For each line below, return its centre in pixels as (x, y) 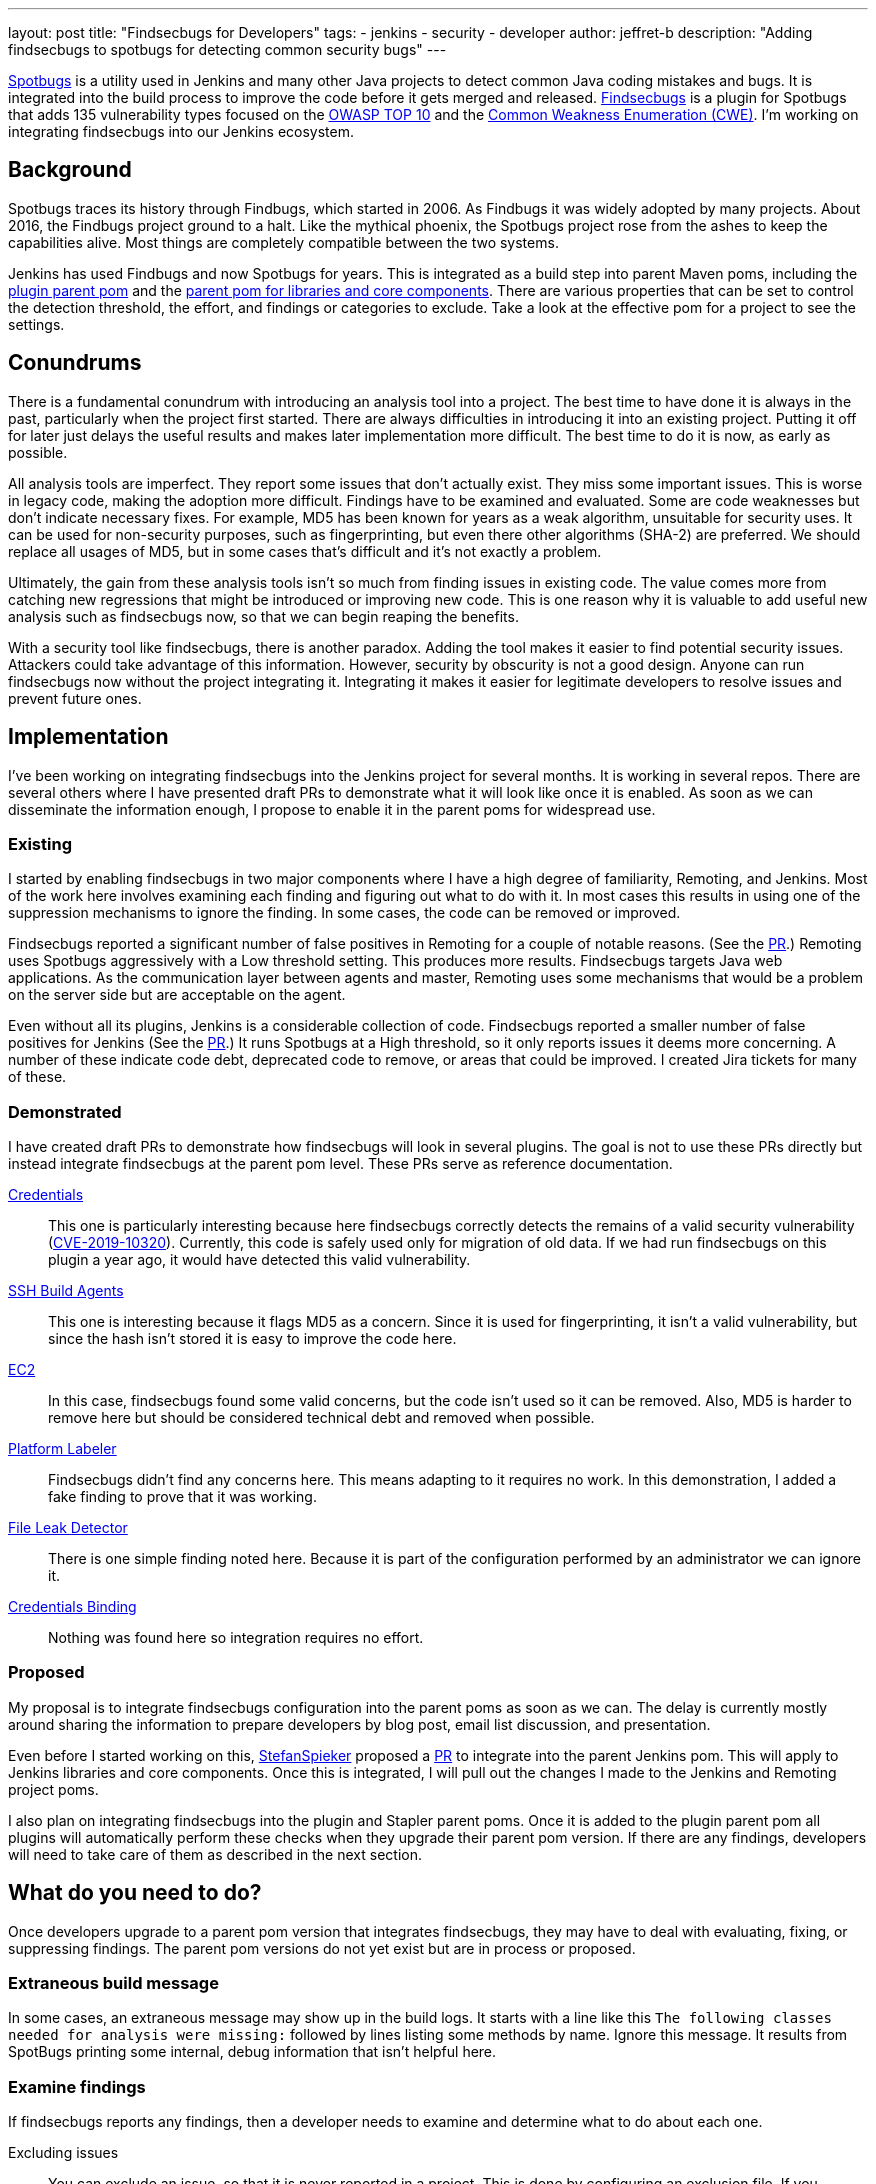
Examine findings (77, 2086)
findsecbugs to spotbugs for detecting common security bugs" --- (227, 49)
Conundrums (75, 363)
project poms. (53, 1789)
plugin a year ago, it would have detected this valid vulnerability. (259, 1260)
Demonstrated (65, 1111)
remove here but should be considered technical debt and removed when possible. (321, 1418)
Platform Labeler (62, 1449)
